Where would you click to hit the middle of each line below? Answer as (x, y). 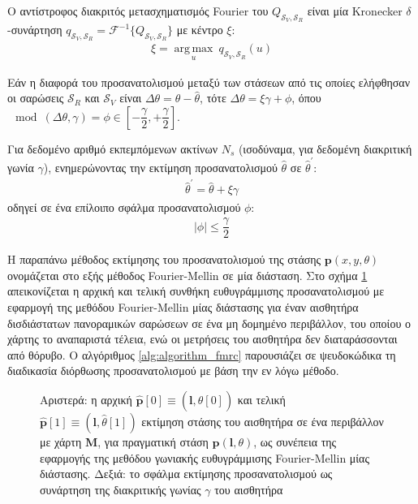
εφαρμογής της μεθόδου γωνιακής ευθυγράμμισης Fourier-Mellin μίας (205, 457)
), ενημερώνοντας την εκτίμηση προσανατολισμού (160, 168)
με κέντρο (200, 30)
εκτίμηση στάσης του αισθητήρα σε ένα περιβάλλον (263, 421)
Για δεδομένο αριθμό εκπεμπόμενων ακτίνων (112, 148)
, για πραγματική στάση (153, 441)
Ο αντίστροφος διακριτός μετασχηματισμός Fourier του (138, 11)
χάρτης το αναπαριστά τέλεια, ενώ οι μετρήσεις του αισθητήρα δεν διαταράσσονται (203, 339)
